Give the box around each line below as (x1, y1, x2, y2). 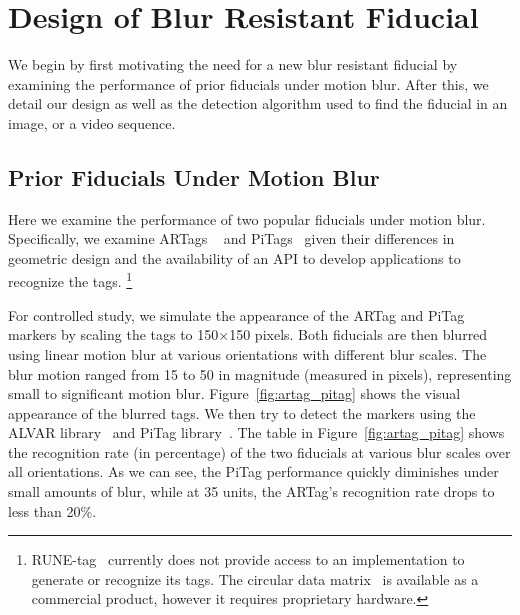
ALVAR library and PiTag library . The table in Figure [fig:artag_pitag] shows (8, 422, 505, 443)
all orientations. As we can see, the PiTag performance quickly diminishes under (8, 461, 499, 482)
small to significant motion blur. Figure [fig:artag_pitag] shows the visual (8, 383, 461, 404)
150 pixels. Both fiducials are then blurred (229, 324, 488, 345)
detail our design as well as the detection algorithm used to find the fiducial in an (8, 93, 508, 114)
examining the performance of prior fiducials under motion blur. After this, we (8, 73, 489, 94)
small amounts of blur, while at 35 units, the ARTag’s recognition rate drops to (8, 481, 495, 502)
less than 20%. (8, 500, 97, 521)
